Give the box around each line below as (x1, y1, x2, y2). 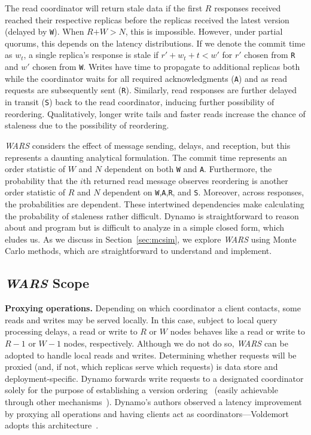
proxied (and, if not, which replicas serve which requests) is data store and (5, 360, 278, 373)
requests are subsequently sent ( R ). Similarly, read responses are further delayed (5, 84, 297, 96)
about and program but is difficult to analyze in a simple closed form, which (5, 221, 285, 234)
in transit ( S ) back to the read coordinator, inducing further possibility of (5, 96, 275, 108)
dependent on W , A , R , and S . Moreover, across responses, (103, 186, 304, 198)
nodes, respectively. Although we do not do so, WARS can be (63, 336, 288, 349)
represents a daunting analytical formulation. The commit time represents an (5, 151, 287, 163)
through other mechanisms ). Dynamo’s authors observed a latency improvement (5, 395, 302, 408)
